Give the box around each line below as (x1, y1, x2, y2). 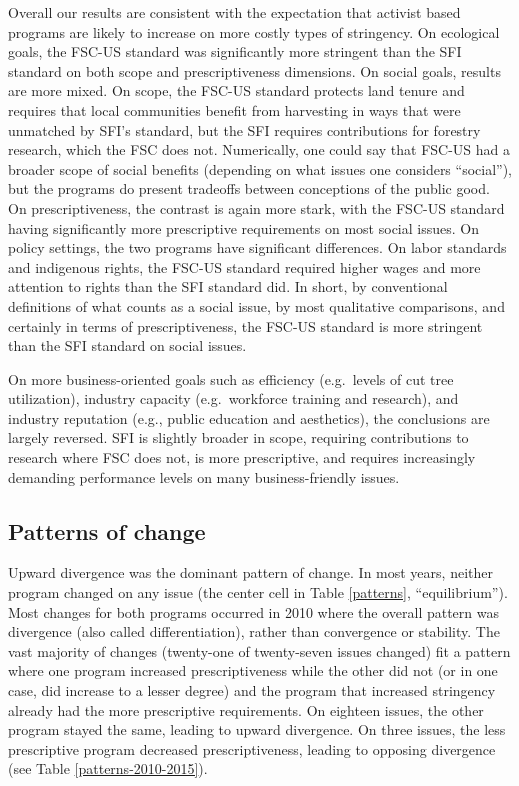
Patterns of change (8, 515, 206, 546)
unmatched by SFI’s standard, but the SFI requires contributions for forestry (8, 119, 481, 140)
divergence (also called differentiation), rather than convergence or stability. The (8, 621, 500, 642)
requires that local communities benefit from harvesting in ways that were (8, 99, 461, 120)
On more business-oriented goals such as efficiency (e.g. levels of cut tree (8, 368, 454, 389)
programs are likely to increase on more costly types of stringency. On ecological (8, 21, 500, 42)
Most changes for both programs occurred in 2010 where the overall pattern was (8, 601, 499, 622)
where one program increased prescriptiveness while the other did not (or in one (8, 660, 498, 681)
